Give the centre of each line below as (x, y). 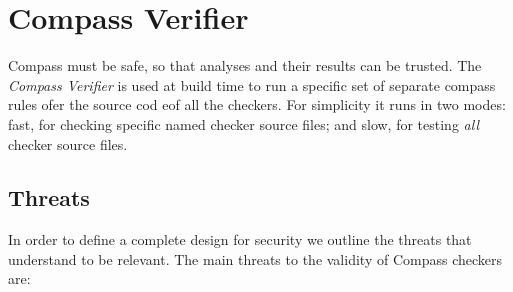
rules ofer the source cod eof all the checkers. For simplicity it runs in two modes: (257, 104)
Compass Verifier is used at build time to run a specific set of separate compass (252, 84)
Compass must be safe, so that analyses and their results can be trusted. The (245, 65)
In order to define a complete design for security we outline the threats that (240, 239)
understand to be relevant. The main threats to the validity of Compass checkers (255, 258)
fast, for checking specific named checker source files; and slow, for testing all (243, 123)
